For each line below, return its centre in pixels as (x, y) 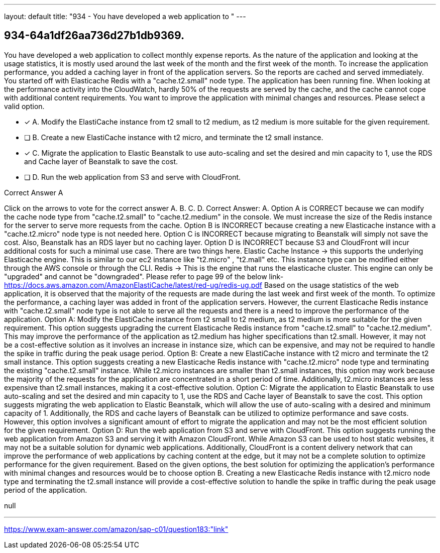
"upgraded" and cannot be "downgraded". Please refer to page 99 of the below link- (144, 276)
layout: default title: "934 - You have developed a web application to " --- (125, 16)
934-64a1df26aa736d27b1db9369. (94, 36)
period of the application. (46, 490)
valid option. (24, 106)
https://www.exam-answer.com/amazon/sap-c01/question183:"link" (116, 529)
